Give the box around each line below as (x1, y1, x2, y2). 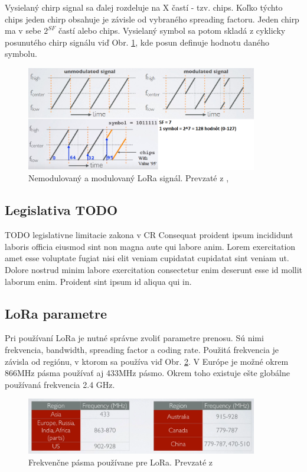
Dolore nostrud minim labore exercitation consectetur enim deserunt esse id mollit (5, 263, 303, 275)
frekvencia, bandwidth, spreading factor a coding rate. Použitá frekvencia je (5, 343, 279, 355)
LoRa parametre (5, 304, 107, 322)
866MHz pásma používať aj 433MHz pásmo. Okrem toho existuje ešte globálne (5, 367, 290, 379)
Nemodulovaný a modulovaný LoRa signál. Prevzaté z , (28, 172, 229, 184)
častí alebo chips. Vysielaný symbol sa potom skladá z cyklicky (58, 24, 286, 37)
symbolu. (5, 47, 37, 60)
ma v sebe (5, 24, 41, 37)
